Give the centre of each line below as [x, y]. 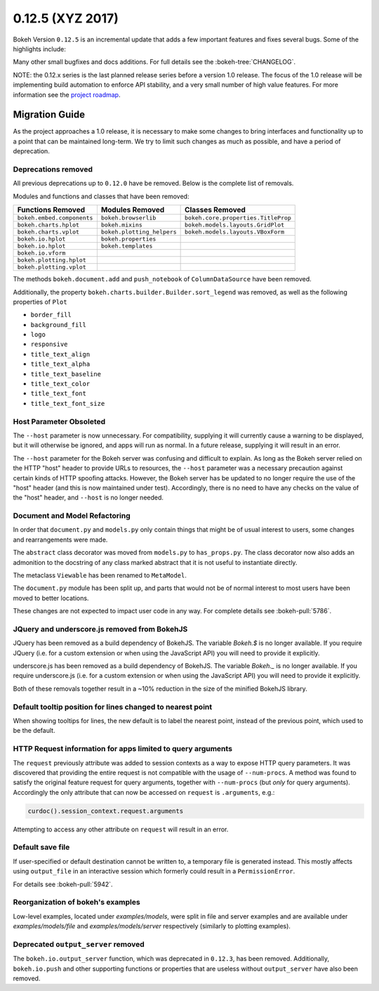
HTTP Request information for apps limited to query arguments [123, 749]
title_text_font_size [68, 403]
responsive [49, 344]
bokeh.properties [128, 239]
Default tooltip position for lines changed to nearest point [113, 707]
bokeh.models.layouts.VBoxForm [235, 232]
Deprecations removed [53, 169]
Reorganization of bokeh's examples [77, 902]
